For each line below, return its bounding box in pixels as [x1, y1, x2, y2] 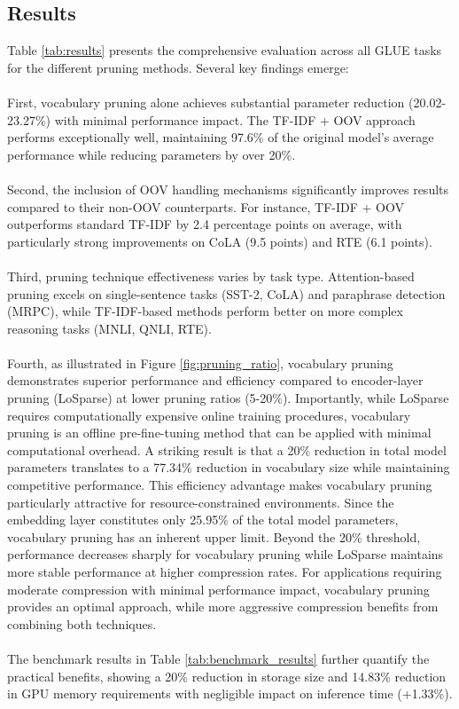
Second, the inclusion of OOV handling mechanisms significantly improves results [7, 179, 449, 198]
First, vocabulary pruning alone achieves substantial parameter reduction [7, 92, 405, 111]
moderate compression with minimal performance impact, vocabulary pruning [7, 579, 430, 598]
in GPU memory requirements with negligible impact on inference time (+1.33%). [7, 684, 453, 703]
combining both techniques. [7, 614, 157, 633]
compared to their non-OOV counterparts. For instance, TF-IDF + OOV [7, 197, 404, 216]
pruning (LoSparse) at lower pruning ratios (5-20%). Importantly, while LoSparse [7, 389, 449, 407]
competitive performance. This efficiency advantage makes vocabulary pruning [7, 476, 432, 494]
